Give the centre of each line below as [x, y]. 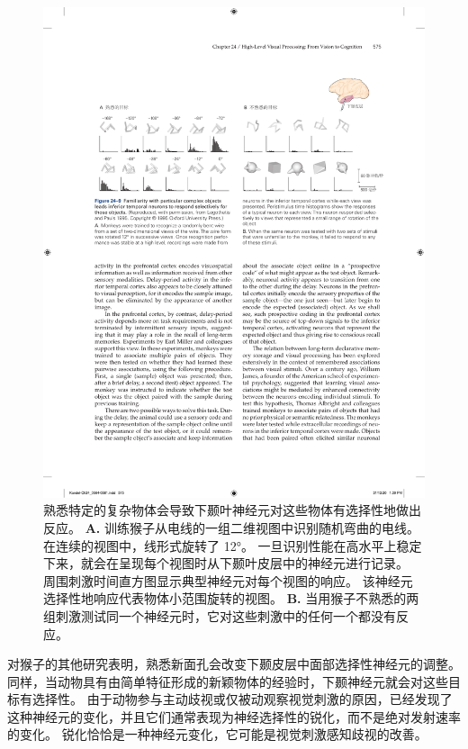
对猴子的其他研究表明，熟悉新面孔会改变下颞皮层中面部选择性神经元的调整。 [234, 664]
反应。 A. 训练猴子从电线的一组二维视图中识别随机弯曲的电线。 [231, 527]
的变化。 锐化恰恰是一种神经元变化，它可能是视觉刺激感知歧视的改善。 [217, 734]
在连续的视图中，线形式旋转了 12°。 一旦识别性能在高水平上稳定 [233, 545]
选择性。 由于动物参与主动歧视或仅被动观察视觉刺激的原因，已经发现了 [242, 699]
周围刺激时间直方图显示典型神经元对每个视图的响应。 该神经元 [228, 580]
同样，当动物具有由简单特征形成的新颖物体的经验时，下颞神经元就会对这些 [228, 681]
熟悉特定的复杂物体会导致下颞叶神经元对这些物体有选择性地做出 [232, 510]
